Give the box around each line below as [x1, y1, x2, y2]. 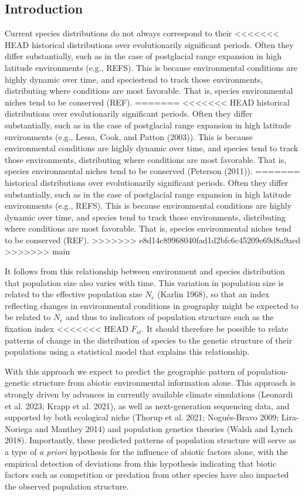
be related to [5, 311, 51, 323]
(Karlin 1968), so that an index [157, 288, 270, 300]
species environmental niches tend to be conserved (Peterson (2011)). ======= [5, 165, 300, 177]
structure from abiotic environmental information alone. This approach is [32, 376, 296, 389]
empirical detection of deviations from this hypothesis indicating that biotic [5, 457, 277, 469]
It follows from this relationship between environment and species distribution [5, 265, 285, 277]
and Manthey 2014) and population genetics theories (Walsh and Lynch [35, 422, 293, 434]
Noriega [5, 422, 33, 434]
